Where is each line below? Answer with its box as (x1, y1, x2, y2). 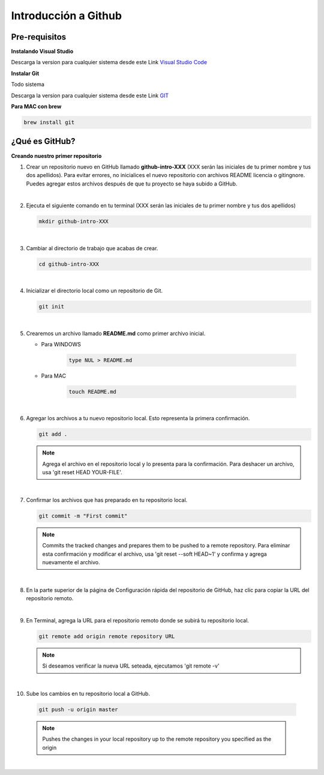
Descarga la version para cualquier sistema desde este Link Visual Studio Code (11, 59, 207, 66)
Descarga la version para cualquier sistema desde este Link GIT (11, 92, 169, 99)
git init (38, 303, 65, 310)
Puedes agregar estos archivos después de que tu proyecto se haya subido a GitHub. (26, 180, 238, 187)
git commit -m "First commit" (38, 512, 128, 519)
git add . (38, 431, 68, 438)
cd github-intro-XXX (38, 261, 99, 267)
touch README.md (68, 388, 117, 395)
